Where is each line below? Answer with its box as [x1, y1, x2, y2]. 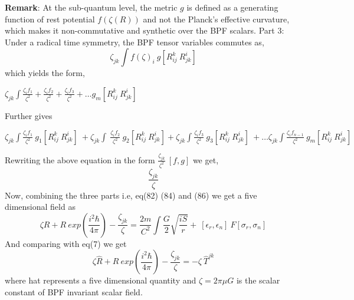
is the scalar [236, 274, 280, 286]
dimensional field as [5, 200, 76, 213]
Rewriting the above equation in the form [5, 153, 155, 166]
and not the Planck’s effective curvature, [143, 12, 290, 25]
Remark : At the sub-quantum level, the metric [5, 1, 178, 13]
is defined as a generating [186, 1, 278, 13]
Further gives [5, 109, 53, 121]
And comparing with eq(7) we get [5, 237, 127, 249]
